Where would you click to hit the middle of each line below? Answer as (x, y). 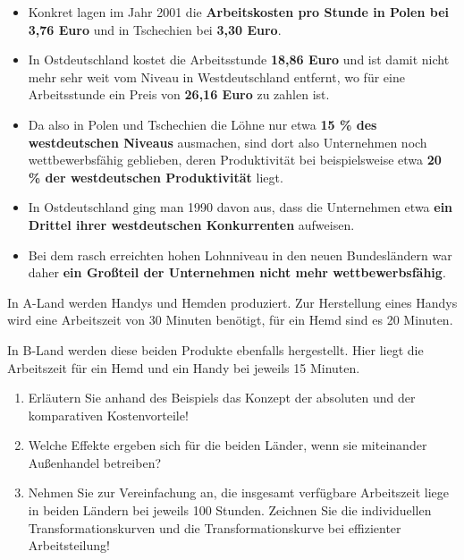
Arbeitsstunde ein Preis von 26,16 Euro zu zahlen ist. (179, 94)
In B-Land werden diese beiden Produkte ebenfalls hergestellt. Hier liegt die (215, 349)
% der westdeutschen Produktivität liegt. (156, 177)
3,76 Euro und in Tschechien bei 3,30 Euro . (155, 29)
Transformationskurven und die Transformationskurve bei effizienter (215, 527)
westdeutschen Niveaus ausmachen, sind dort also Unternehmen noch (228, 142)
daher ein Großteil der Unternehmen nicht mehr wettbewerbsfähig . (237, 272)
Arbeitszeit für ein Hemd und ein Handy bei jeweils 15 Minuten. (184, 367)
